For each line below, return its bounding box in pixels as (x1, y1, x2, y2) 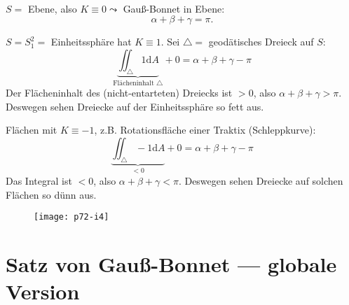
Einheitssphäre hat (50, 34, 132, 49)
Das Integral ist (6, 173, 72, 188)
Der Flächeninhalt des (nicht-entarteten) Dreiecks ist (6, 85, 233, 100)
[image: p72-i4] (34, 212, 109, 222)
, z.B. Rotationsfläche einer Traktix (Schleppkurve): (94, 122, 316, 137)
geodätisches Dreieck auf (208, 34, 314, 49)
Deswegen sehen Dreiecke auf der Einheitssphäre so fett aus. (6, 99, 264, 113)
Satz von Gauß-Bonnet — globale (6, 250, 337, 278)
